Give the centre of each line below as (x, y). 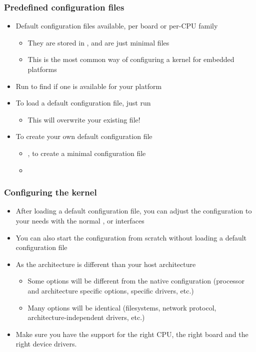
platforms (42, 69)
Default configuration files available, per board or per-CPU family (117, 26)
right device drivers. (46, 344)
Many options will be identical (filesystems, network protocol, (122, 307)
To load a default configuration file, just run (83, 103)
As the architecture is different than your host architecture (106, 264)
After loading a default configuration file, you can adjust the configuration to (134, 211)
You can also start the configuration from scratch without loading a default (131, 237)
